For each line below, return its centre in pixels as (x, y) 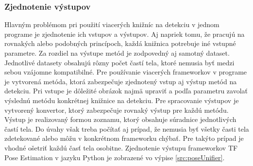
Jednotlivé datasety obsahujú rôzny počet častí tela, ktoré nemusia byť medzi (119, 62)
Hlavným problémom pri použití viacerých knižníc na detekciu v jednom (112, 24)
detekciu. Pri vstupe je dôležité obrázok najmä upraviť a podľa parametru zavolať (126, 91)
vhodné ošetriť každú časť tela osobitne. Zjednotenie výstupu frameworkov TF (121, 147)
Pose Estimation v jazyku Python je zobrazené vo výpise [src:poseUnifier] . (115, 157)
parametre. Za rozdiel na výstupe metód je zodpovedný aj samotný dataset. (117, 53)
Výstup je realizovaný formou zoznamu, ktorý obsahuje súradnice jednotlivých (120, 119)
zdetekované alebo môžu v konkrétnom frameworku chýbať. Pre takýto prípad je (124, 138)
